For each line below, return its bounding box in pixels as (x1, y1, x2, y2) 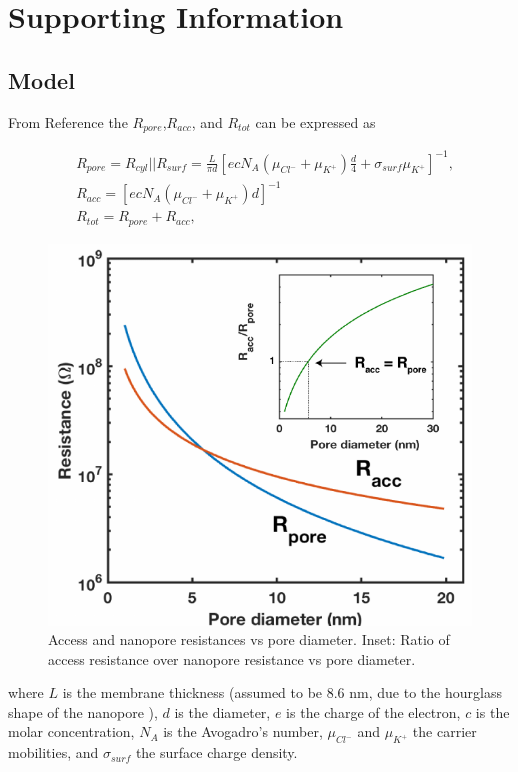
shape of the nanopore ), (8, 701, 158, 722)
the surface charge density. (135, 742, 298, 763)
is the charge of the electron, (286, 701, 461, 722)
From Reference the (8, 111, 128, 132)
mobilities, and (8, 742, 99, 763)
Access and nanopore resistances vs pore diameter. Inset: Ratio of (48, 629, 450, 650)
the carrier (412, 721, 477, 742)
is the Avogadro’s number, (163, 721, 323, 742)
